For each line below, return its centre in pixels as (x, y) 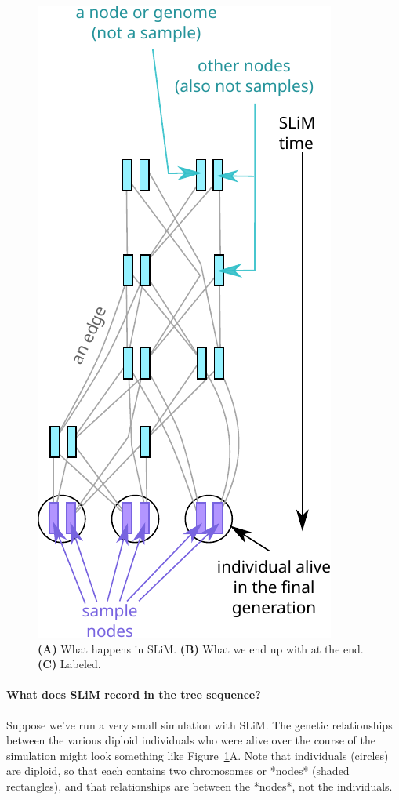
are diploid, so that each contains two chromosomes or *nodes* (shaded (178, 771)
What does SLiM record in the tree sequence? (134, 695)
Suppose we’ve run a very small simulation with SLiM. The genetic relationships (199, 724)
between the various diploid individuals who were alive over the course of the (191, 740)
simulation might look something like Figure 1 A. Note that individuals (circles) (198, 755)
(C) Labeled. (69, 664)
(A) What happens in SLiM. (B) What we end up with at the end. (201, 648)
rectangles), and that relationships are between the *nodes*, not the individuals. (199, 785)
